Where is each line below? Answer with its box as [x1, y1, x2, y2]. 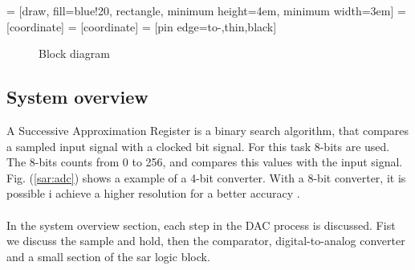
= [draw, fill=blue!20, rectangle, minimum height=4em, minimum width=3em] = [6, 2, 406, 18]
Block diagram [39, 45, 110, 62]
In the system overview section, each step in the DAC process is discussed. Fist [6, 216, 396, 233]
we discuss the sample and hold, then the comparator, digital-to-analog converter [6, 232, 405, 249]
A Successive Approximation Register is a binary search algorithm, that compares [6, 121, 409, 138]
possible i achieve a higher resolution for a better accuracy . [6, 185, 300, 202]
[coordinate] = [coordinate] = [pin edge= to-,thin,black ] [6, 18, 277, 35]
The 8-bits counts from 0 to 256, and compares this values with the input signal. [6, 153, 403, 170]
